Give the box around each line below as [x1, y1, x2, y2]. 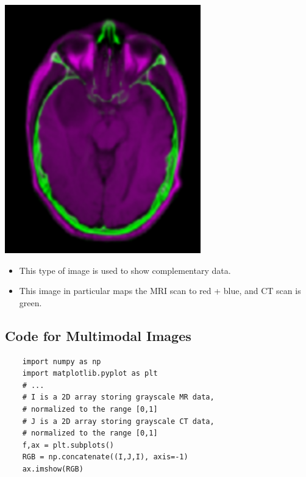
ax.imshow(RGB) [22, 464, 84, 473]
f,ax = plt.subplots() [22, 440, 114, 450]
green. [19, 296, 42, 309]
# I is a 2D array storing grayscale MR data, [22, 393, 215, 402]
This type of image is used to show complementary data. [19, 264, 231, 276]
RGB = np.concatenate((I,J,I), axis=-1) [22, 453, 188, 462]
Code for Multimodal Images [5, 326, 191, 345]
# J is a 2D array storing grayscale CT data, [22, 417, 215, 426]
